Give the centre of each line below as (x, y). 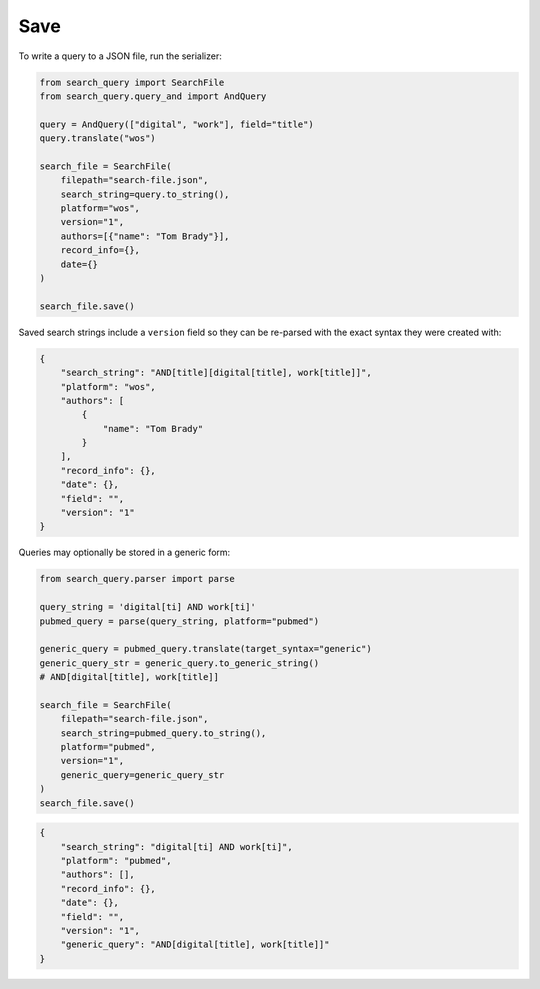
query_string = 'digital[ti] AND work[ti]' (148, 607)
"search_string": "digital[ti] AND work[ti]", (177, 846)
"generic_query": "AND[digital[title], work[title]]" (195, 944)
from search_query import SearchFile (132, 82)
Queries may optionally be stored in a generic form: (124, 552)
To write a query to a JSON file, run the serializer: (120, 56)
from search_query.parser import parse (137, 579)
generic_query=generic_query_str (142, 774)
